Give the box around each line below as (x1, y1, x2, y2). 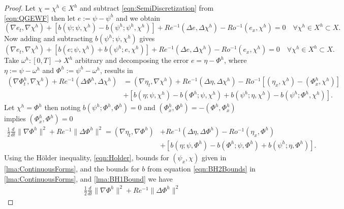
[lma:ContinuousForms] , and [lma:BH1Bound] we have (4, 173, 173, 184)
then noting (44, 102, 81, 113)
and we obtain (116, 12, 161, 23)
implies (4, 113, 26, 124)
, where (224, 55, 247, 65)
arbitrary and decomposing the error (75, 55, 189, 65)
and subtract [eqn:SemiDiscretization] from (80, 3, 214, 13)
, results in (100, 64, 133, 75)
